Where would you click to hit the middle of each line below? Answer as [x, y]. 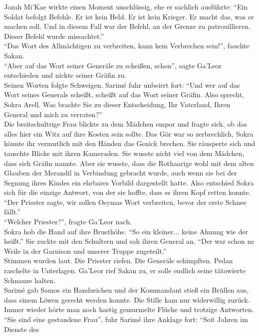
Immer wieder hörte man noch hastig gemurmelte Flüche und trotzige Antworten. [129, 309]
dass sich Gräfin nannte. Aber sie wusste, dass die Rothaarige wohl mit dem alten [129, 163]
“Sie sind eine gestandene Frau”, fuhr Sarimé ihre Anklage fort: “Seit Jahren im [126, 319]
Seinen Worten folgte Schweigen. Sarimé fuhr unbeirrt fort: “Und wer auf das [122, 84]
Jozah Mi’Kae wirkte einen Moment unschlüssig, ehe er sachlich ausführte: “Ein [126, 6]
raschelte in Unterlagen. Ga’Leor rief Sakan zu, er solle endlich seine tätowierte [125, 270]
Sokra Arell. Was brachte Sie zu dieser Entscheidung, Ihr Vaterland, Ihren [117, 104]
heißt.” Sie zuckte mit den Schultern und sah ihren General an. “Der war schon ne [129, 241]
